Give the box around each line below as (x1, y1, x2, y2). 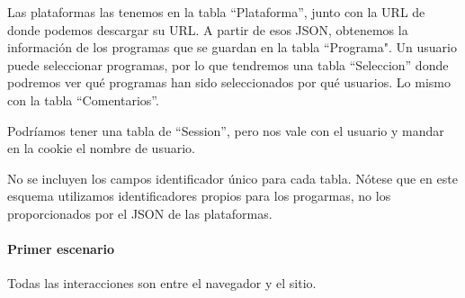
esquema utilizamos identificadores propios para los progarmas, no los (7, 186, 391, 205)
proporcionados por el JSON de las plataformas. (7, 203, 273, 222)
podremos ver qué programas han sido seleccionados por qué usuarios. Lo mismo (7, 73, 451, 92)
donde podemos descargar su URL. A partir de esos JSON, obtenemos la (7, 20, 408, 39)
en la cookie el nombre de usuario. (7, 139, 195, 158)
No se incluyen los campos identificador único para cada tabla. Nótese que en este (7, 168, 458, 187)
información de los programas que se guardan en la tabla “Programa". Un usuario (7, 38, 457, 57)
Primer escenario (7, 239, 115, 258)
